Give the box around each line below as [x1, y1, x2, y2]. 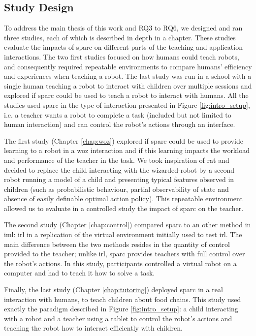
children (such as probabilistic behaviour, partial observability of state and [4, 183, 229, 194]
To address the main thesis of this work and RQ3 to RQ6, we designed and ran [4, 23, 243, 33]
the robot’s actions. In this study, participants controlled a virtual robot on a [4, 258, 237, 268]
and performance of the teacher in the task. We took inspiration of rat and [4, 154, 229, 165]
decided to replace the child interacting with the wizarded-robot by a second [4, 164, 235, 175]
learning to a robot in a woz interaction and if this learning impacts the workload [4, 145, 250, 155]
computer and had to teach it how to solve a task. [4, 268, 155, 278]
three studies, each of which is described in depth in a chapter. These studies [4, 32, 236, 42]
